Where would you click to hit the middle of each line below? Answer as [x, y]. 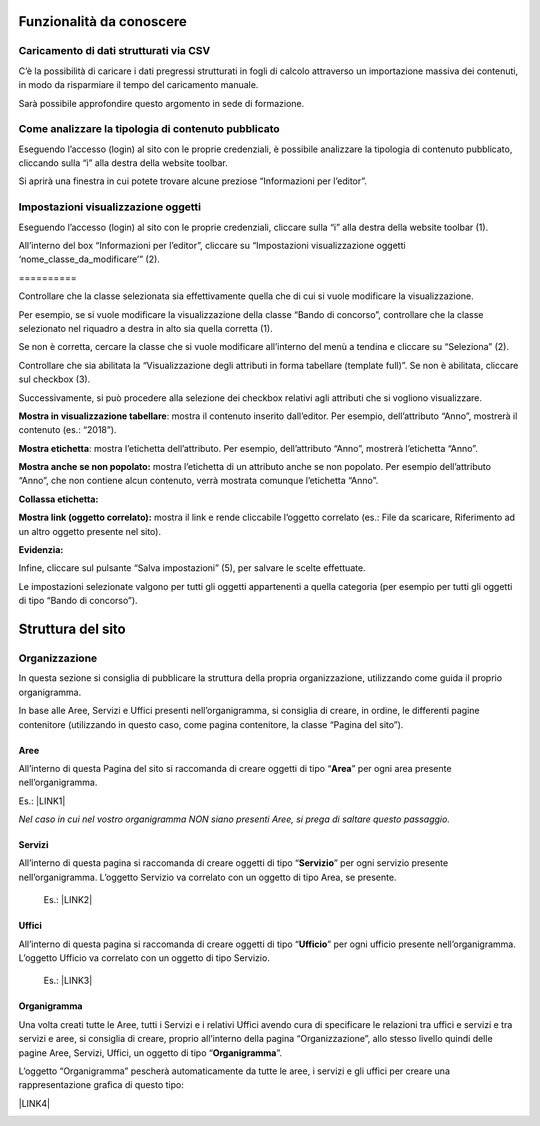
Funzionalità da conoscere [102, 21]
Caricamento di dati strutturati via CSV [114, 51]
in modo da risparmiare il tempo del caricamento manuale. [138, 85]
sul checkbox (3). [54, 379]
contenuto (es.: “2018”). [67, 430]
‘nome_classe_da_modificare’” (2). [89, 259]
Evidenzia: [41, 550]
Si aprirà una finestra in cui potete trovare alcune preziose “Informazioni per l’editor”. [192, 181]
